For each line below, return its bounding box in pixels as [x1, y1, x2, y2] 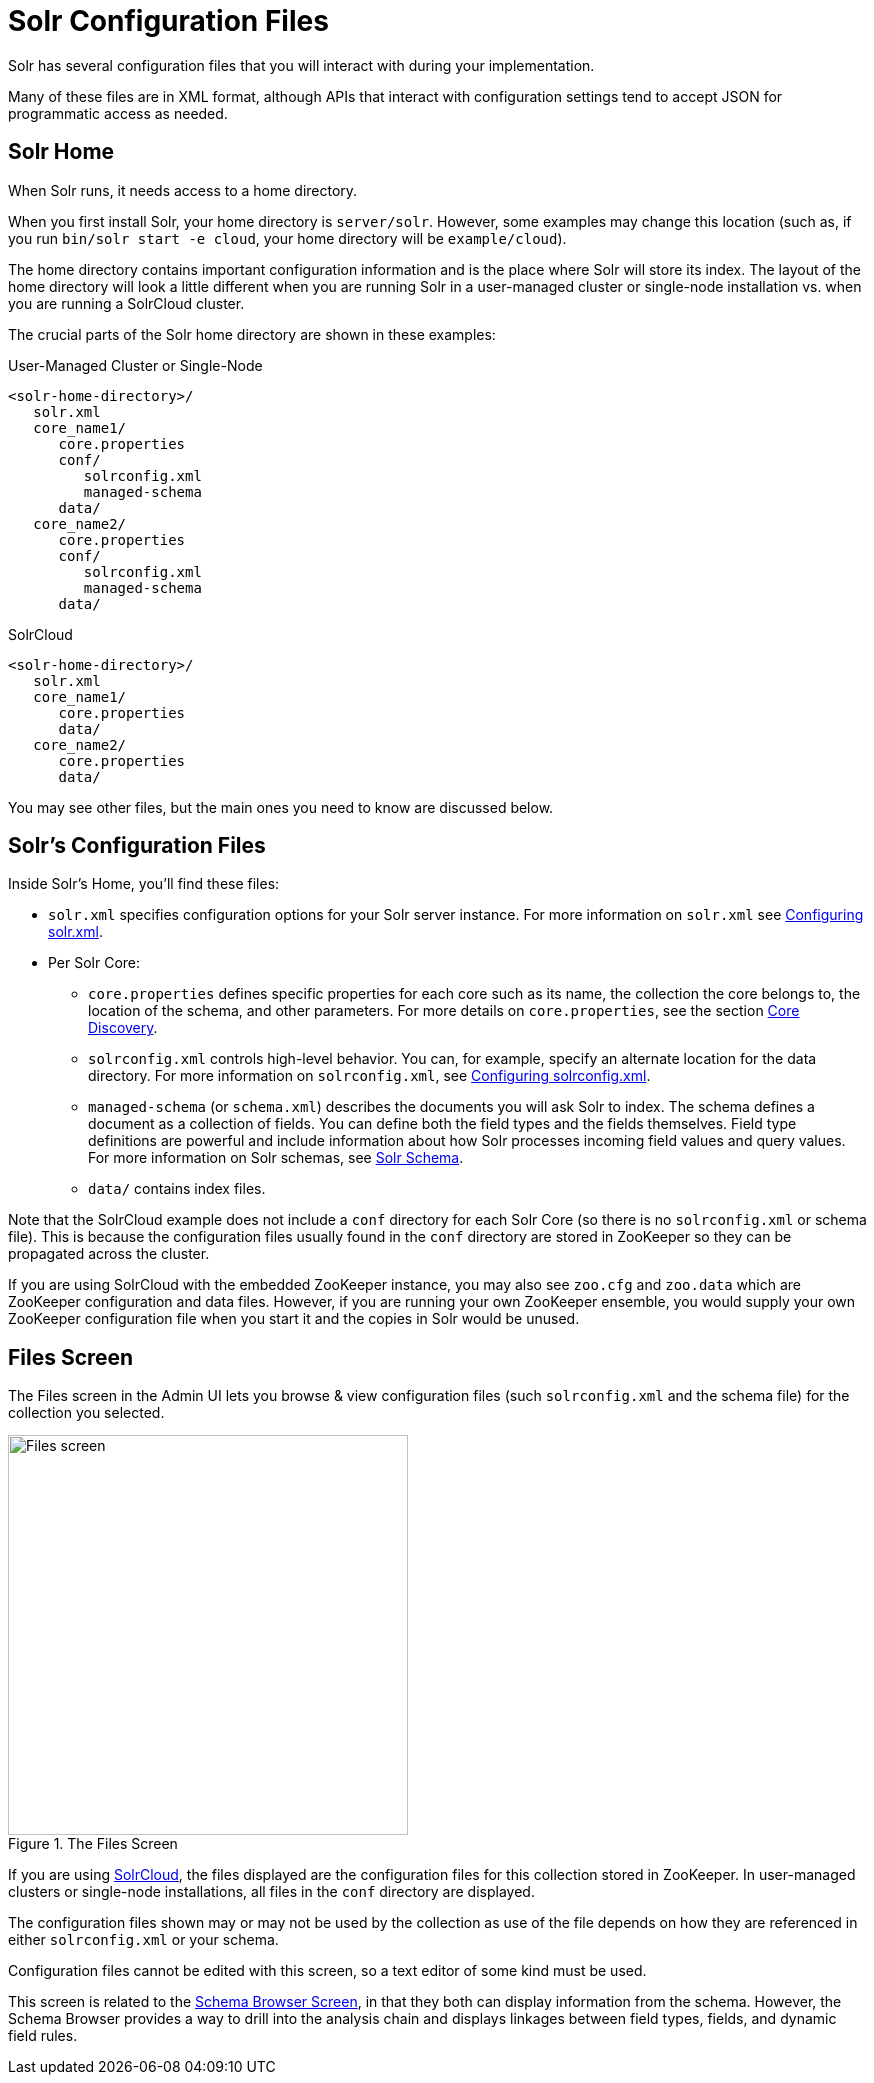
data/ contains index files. [88, 1180, 266, 1198]
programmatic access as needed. [8, 104, 228, 122]
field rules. [8, 2027, 78, 2045]
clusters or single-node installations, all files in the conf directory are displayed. [8, 1883, 535, 1901]
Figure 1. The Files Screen [8, 1835, 178, 1853]
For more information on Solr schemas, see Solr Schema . [88, 1149, 464, 1167]
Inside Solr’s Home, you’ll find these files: [8, 875, 280, 893]
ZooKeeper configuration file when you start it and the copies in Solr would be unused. [8, 1310, 580, 1328]
